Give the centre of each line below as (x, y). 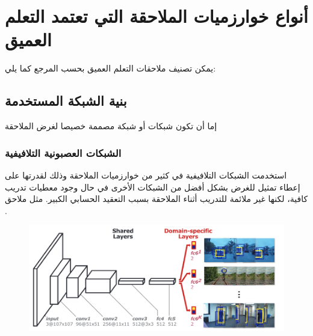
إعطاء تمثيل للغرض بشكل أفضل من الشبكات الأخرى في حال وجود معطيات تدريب (153, 187)
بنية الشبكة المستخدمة (66, 101)
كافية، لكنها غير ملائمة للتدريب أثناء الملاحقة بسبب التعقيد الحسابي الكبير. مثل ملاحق (156, 199)
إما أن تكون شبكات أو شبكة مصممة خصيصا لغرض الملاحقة (111, 126)
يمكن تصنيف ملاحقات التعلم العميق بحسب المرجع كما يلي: (110, 68)
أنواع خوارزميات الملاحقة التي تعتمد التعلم (156, 16)
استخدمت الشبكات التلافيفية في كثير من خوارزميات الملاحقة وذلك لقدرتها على (146, 175)
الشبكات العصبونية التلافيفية (63, 152)
